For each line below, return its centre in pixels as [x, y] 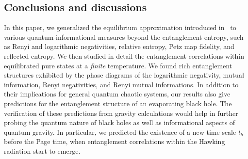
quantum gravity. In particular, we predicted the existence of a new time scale [120, 132]
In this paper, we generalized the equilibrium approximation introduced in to [120, 27]
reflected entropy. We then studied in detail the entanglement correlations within [124, 56]
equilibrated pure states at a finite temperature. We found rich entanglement [118, 65]
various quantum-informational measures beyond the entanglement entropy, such [124, 37]
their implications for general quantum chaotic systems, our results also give [117, 94]
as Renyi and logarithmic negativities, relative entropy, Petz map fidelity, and [119, 46]
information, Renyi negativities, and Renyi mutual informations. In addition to [121, 84]
